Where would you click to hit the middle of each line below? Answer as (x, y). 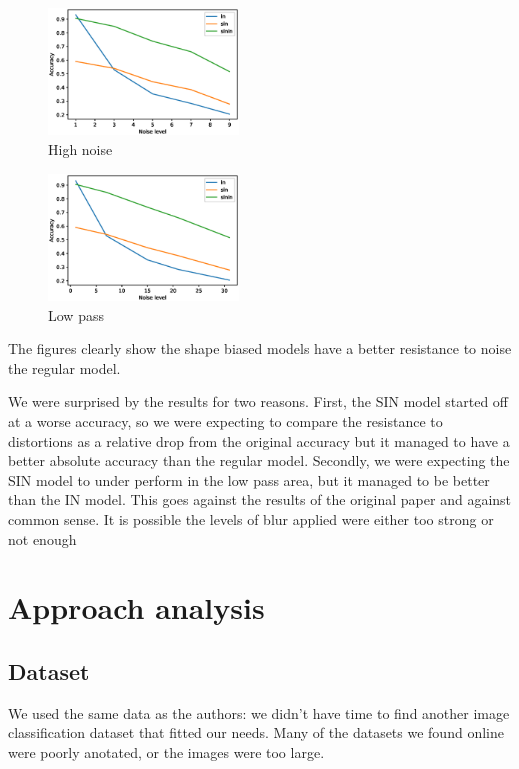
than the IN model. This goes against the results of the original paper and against (260, 499)
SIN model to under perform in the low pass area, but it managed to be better (249, 479)
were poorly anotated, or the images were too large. (166, 751)
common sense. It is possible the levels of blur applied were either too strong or (251, 519)
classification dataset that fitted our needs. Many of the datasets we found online (256, 732)
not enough (42, 538)
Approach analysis (136, 607)
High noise (80, 149)
